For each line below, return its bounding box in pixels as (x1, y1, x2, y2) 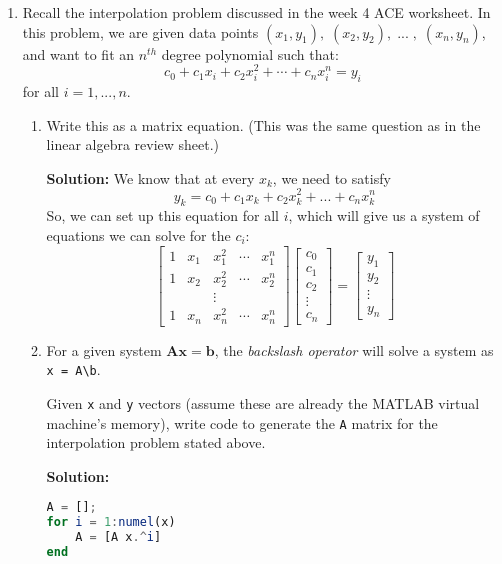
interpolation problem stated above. (46, 432, 266, 453)
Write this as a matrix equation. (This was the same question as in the (46, 114, 481, 135)
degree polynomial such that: (161, 43, 339, 64)
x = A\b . (46, 359, 101, 380)
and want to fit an (22, 43, 135, 64)
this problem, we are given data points (22, 21, 259, 42)
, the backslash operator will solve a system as (214, 339, 494, 360)
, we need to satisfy (272, 167, 391, 188)
